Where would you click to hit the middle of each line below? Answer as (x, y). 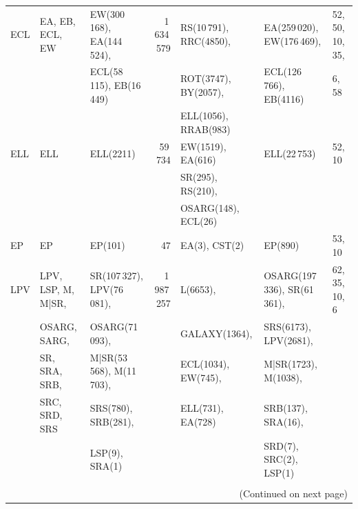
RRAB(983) (205, 129)
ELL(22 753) (290, 153)
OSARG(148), (210, 207)
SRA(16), (284, 422)
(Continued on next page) (293, 493)
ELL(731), (202, 408)
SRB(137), (286, 408)
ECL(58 (106, 71)
